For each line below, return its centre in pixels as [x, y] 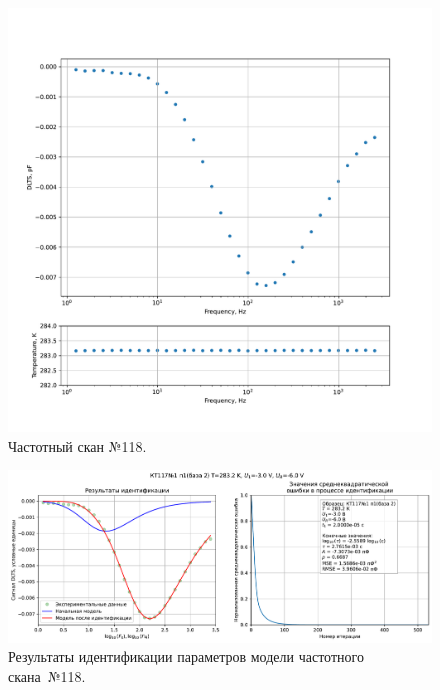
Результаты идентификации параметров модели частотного [186, 656]
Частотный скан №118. [77, 445]
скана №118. [47, 675]
